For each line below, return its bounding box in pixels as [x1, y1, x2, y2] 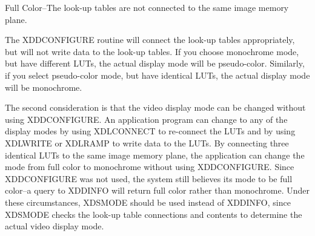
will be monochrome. [5, 80, 82, 93]
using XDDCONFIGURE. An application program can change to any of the [5, 113, 288, 125]
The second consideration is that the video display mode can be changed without [5, 101, 306, 114]
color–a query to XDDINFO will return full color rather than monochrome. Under [5, 184, 310, 197]
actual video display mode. [5, 220, 104, 232]
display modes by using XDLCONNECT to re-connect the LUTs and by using [5, 125, 296, 137]
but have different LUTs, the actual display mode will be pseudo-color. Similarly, [5, 57, 305, 70]
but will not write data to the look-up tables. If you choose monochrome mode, [5, 45, 299, 57]
